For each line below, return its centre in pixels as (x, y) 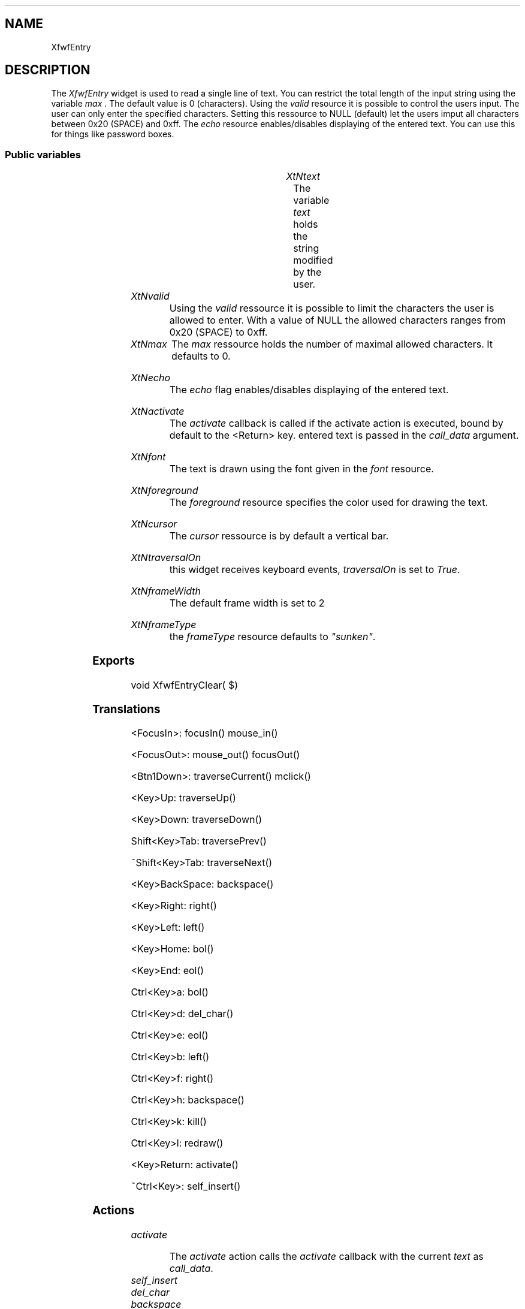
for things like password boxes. (113, 134)
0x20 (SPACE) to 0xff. (218, 332)
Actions (114, 1211)
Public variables (43, 155)
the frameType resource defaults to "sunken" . (272, 637)
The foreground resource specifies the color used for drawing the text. (329, 503)
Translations (126, 709)
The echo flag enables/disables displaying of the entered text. (309, 390)
